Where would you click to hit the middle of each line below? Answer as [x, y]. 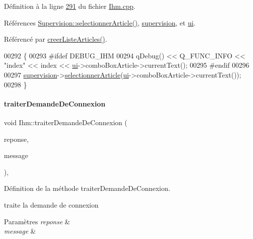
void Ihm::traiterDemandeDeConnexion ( [66, 122]
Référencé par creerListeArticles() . [56, 39]
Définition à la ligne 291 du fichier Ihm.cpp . [70, 6]
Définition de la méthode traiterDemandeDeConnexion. [87, 188]
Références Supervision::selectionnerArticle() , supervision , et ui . [100, 22]
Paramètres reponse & [37, 221]
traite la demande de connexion [51, 204]
